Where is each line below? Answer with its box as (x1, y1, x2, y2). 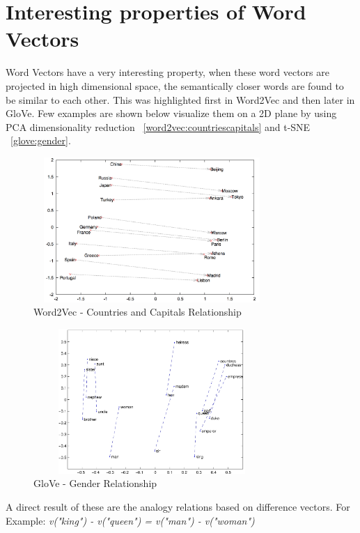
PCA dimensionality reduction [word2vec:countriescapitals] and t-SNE (6, 119, 311, 134)
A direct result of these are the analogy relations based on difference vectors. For (6, 499, 350, 513)
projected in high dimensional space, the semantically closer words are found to (6, 78, 344, 93)
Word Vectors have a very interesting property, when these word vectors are (6, 65, 329, 79)
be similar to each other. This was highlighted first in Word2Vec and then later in (6, 92, 355, 107)
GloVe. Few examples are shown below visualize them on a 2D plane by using (6, 106, 337, 121)
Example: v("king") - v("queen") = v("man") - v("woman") (6, 513, 255, 527)
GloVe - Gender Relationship (33, 476, 157, 490)
